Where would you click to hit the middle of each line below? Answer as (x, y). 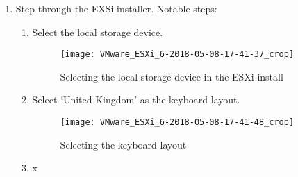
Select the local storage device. (98, 32)
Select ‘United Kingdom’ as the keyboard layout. (136, 100)
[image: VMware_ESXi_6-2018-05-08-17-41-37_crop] (177, 54)
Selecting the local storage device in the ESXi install (172, 76)
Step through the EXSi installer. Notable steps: (116, 8)
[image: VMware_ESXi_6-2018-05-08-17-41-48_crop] (177, 123)
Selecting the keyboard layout (123, 144)
